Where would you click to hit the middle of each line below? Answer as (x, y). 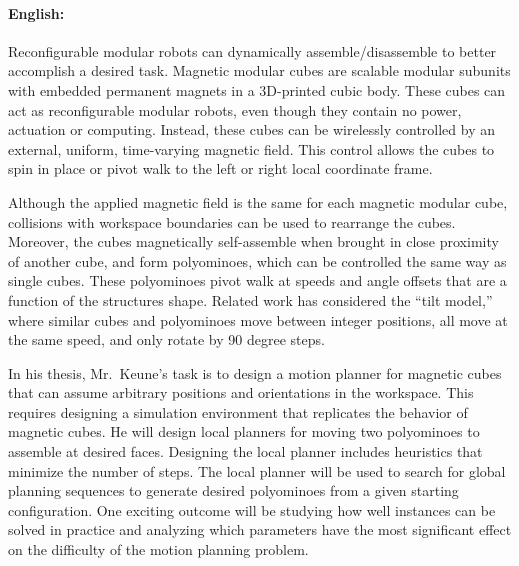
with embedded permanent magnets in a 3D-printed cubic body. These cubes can (257, 89)
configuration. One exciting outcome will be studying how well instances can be (252, 509)
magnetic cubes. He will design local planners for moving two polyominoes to (244, 431)
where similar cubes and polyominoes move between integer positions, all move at (258, 319)
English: (36, 12)
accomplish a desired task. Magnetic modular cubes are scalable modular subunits (259, 70)
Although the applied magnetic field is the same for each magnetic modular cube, (258, 201)
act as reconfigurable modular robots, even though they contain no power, (235, 109)
